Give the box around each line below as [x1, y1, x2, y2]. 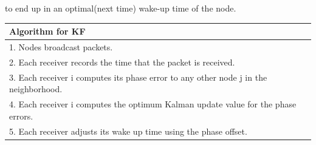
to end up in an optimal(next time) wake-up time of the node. [5, 2, 236, 14]
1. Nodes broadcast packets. [9, 40, 113, 53]
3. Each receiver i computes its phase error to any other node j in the [9, 70, 267, 83]
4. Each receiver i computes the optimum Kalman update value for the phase [9, 98, 297, 110]
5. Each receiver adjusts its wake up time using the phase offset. [9, 124, 247, 137]
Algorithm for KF [9, 25, 86, 38]
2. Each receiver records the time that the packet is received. [9, 55, 235, 68]
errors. [9, 109, 33, 122]
